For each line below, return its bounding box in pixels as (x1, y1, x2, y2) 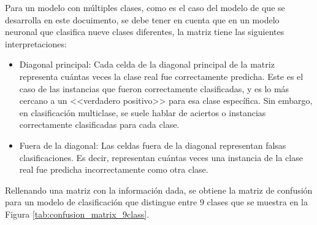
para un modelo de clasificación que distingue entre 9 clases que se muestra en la (5, 195, 308, 208)
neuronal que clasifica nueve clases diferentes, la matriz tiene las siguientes (5, 25, 285, 38)
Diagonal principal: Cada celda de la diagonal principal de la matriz (19, 58, 275, 71)
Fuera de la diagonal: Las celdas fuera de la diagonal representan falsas (19, 138, 286, 151)
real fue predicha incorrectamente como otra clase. (19, 163, 208, 176)
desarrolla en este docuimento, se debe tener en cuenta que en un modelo (5, 13, 280, 26)
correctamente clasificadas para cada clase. (19, 118, 180, 131)
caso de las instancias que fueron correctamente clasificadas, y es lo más (19, 82, 289, 95)
